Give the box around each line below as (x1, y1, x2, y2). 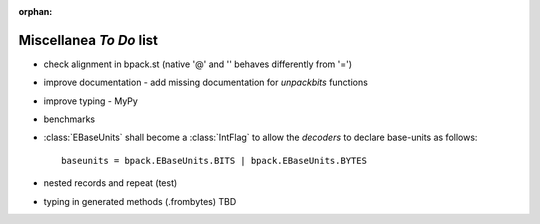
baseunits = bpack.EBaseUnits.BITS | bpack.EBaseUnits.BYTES (61, 155, 367, 166)
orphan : (18, 6, 53, 17)
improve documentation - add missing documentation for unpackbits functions (43, 76, 369, 89)
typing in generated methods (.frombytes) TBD (43, 195, 237, 207)
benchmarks (43, 113, 95, 125)
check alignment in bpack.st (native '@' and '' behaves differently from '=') (43, 58, 353, 70)
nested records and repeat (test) (43, 177, 178, 189)
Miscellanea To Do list (18, 31, 159, 49)
